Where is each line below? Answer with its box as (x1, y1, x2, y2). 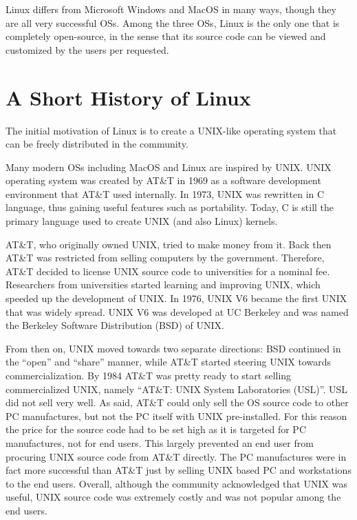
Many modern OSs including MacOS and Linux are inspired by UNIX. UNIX (6, 159, 332, 174)
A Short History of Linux (6, 83, 251, 111)
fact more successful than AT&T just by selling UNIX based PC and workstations (6, 463, 351, 477)
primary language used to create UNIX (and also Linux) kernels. (6, 214, 278, 228)
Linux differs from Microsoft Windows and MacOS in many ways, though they (6, 2, 336, 16)
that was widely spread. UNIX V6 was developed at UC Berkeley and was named (6, 304, 349, 319)
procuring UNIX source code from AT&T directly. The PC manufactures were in (6, 449, 347, 463)
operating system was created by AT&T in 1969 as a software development (6, 173, 321, 188)
